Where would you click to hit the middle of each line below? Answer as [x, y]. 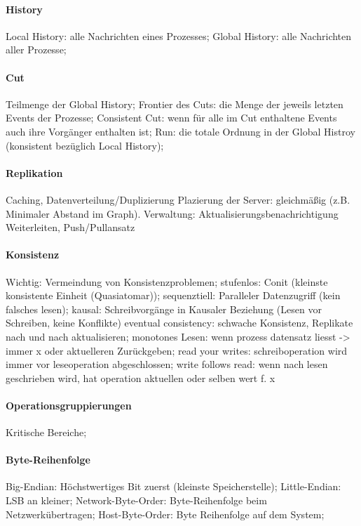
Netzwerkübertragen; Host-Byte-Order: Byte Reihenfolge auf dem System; [165, 514]
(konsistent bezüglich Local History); [85, 145]
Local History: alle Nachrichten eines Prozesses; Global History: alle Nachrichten [179, 35]
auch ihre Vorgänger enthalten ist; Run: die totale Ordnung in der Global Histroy [180, 131]
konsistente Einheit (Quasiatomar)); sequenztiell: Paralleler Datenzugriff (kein [173, 295]
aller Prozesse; [36, 50]
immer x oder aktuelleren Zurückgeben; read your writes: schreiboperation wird [177, 350]
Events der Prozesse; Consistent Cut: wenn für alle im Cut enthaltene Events [171, 118]
